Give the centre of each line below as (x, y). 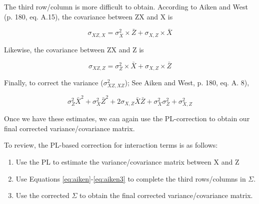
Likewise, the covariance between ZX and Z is (74, 49)
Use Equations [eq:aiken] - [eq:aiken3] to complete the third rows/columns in (131, 178)
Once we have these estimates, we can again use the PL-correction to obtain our (127, 118)
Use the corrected (42, 195)
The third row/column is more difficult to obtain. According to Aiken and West (126, 6)
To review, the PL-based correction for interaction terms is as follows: (111, 145)
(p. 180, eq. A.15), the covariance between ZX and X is (88, 16)
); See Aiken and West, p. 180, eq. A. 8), (187, 83)
